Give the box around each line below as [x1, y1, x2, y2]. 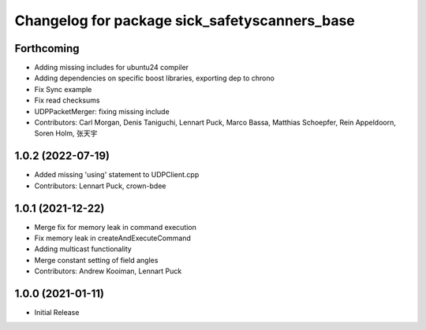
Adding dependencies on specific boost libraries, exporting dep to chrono [34, 73, 275, 83]
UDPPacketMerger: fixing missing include [34, 106, 170, 116]
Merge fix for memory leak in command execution [34, 222, 197, 232]
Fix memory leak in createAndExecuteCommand [34, 233, 191, 243]
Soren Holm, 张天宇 [34, 128, 98, 138]
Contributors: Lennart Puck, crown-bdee [34, 181, 166, 191]
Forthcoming [14, 42, 80, 55]
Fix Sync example [34, 84, 92, 94]
